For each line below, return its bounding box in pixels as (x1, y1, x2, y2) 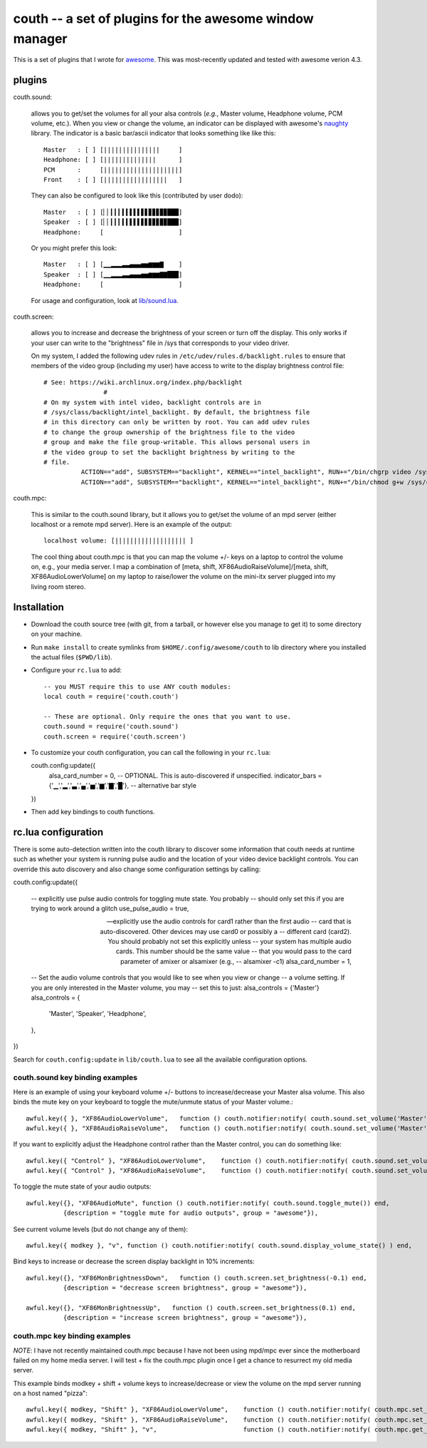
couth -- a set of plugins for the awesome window (13, 11, 315, 26)
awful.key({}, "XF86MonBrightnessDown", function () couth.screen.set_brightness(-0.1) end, (26, 1273, 368, 1282)
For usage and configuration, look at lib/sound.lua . (31, 296, 179, 304)
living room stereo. (31, 582, 86, 591)
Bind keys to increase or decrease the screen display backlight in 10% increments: (13, 1257, 255, 1265)
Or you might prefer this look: (31, 243, 117, 252)
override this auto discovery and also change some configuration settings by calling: (13, 865, 261, 873)
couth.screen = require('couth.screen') (43, 732, 186, 741)
